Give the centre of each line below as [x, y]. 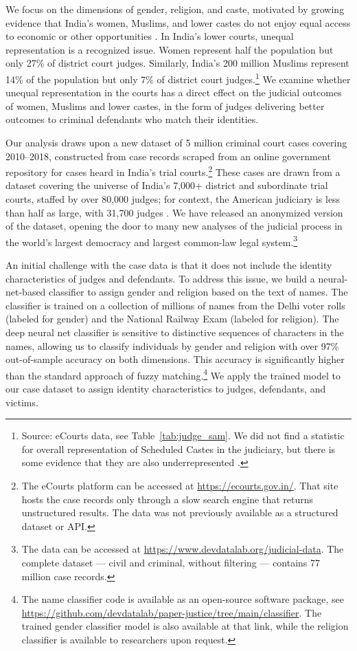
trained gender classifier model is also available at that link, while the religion [185, 626]
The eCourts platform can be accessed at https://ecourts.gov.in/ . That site [180, 486]
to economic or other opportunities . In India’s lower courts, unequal [150, 36]
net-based [26, 292]
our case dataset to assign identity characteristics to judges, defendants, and [166, 389]
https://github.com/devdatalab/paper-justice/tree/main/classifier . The [172, 612]
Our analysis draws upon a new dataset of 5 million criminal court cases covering [176, 142]
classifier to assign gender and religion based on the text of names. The [198, 292]
